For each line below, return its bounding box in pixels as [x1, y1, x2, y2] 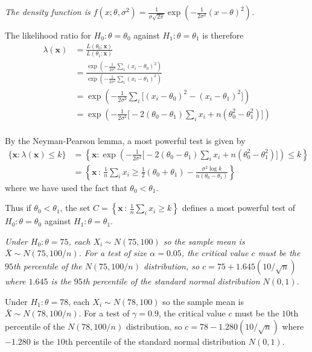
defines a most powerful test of [182, 201, 295, 214]
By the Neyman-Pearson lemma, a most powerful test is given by [5, 134, 246, 146]
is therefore [202, 29, 244, 41]
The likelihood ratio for [5, 29, 91, 41]
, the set [60, 201, 91, 214]
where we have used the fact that [5, 181, 127, 193]
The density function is [5, 5, 91, 17]
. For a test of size [78, 247, 147, 259]
